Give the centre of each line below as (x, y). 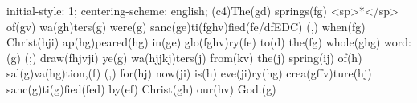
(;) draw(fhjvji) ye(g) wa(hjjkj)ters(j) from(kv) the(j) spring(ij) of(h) (193, 57)
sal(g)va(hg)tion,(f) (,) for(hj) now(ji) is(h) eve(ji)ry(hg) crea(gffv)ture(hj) (189, 73)
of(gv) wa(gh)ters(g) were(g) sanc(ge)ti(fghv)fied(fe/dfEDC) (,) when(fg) (186, 26)
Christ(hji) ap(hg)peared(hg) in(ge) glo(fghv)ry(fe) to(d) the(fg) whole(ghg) (194, 42)
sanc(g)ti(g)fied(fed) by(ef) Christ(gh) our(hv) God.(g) (141, 88)
